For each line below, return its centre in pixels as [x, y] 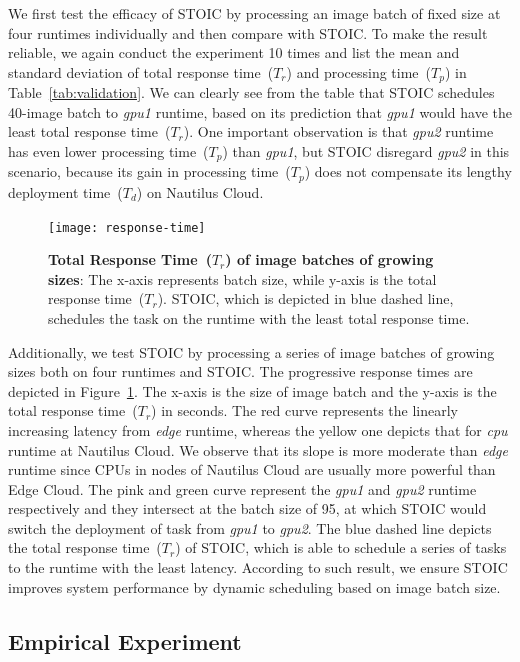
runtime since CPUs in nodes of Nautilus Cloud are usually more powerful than [252, 469]
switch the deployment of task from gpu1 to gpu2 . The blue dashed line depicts [250, 527]
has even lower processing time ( [108, 151]
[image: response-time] [127, 227]
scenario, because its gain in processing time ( [149, 171]
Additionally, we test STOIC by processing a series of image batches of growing [251, 351]
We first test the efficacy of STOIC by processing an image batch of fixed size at [254, 13]
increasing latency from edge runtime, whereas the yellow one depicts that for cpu [258, 429]
